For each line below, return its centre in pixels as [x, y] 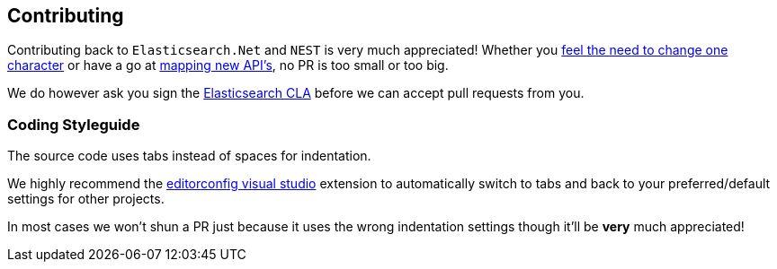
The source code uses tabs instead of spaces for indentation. [189, 156]
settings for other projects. [86, 199]
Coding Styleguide [74, 124]
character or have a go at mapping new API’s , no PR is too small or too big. [228, 65]
